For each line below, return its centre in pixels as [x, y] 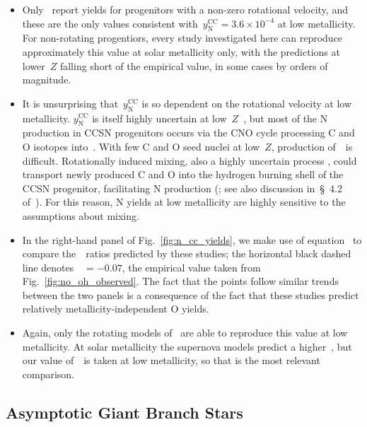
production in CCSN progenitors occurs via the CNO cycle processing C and [188, 133]
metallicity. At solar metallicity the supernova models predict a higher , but [187, 346]
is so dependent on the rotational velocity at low [247, 103]
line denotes [48, 267]
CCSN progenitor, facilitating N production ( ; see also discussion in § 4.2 [182, 188]
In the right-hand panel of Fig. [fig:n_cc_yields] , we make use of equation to [192, 239]
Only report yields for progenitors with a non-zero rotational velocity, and [185, 9]
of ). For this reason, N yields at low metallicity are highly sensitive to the [184, 202]
